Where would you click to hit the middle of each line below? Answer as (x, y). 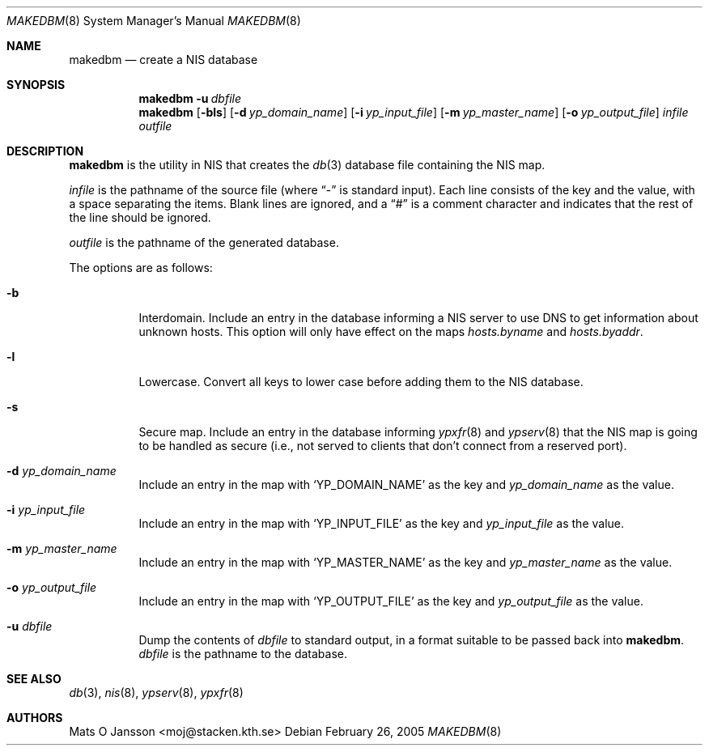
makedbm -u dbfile (190, 98)
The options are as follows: (141, 268)
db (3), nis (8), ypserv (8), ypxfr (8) (156, 693)
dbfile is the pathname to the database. (243, 654)
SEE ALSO (34, 679)
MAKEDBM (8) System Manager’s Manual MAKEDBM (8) (154, 21)
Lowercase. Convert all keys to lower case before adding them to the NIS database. (361, 382)
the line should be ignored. (140, 217)
